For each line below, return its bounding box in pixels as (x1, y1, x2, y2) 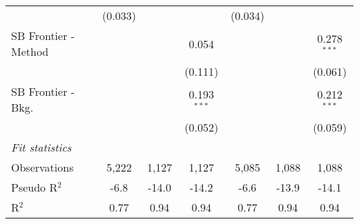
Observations (11, 159, 74, 175)
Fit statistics (11, 139, 72, 155)
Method (11, 43, 49, 59)
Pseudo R (11, 179, 58, 195)
